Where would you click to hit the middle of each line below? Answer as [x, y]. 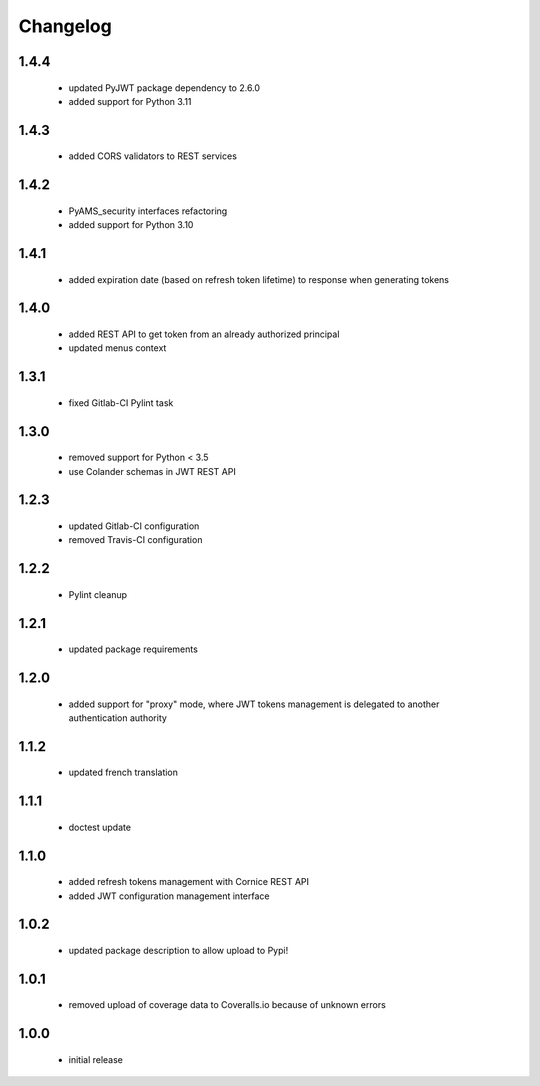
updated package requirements [133, 649]
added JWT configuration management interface [169, 896]
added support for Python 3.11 [130, 101]
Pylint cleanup [98, 594]
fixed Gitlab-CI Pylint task [121, 402]
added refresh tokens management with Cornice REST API [189, 882]
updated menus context [117, 348]
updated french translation [123, 772]
